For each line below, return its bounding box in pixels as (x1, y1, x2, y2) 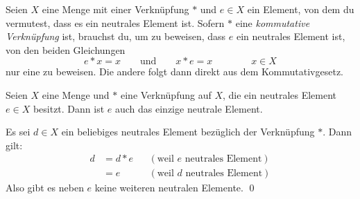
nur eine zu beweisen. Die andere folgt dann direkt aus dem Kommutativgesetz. (6, 64, 344, 79)
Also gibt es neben (6, 180, 84, 195)
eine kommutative (235, 15, 310, 30)
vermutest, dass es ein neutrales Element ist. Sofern (6, 15, 225, 30)
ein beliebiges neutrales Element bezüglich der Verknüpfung (61, 124, 315, 139)
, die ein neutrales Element (223, 87, 337, 102)
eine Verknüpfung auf (120, 87, 212, 102)
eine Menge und (42, 87, 110, 102)
